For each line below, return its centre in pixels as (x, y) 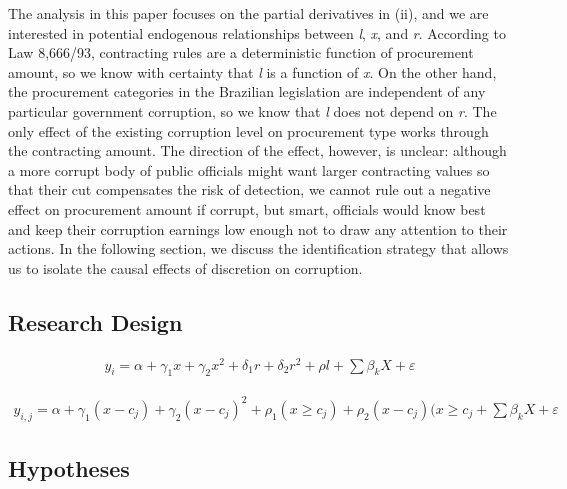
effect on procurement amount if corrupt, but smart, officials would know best (247, 208)
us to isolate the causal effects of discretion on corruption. (185, 267)
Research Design (95, 321)
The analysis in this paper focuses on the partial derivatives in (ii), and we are (248, 13)
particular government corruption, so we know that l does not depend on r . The (252, 110)
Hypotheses (69, 468)
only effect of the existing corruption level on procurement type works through (248, 130)
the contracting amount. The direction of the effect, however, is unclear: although (257, 150)
